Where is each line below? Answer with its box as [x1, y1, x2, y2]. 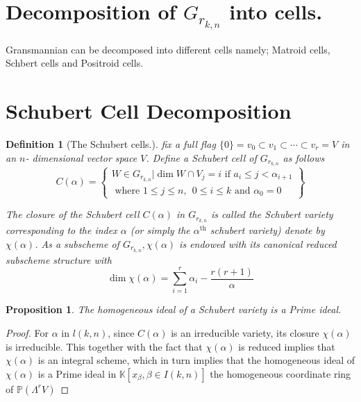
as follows [283, 150, 325, 165]
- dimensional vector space [25, 150, 137, 165]
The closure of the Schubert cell [6, 207, 140, 221]
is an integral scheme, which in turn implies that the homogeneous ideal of [37, 353, 355, 367]
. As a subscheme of [35, 236, 119, 251]
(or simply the [130, 223, 190, 237]
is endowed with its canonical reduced [179, 236, 337, 251]
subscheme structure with [6, 252, 112, 267]
